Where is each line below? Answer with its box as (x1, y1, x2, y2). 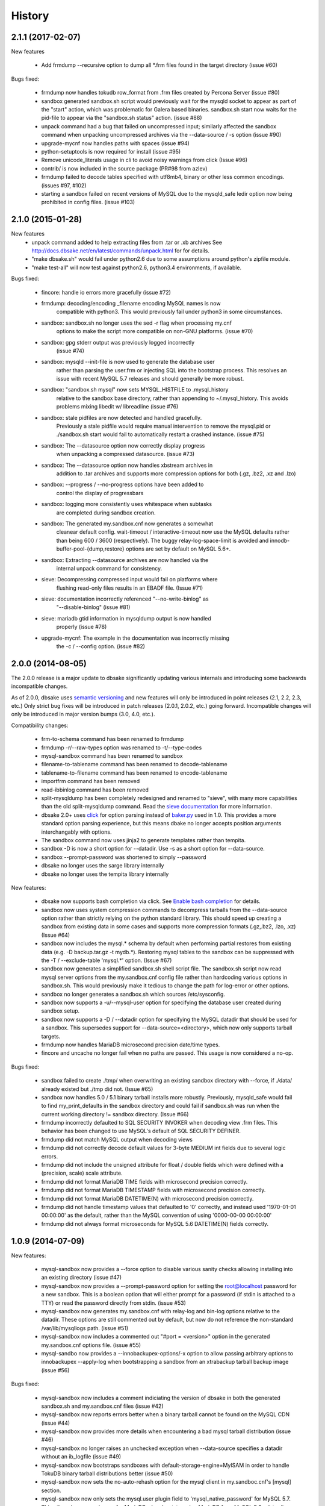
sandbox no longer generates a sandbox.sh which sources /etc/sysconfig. (41, 990, 226, 998)
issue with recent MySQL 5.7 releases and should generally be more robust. (56, 375, 244, 383)
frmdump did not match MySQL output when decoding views (41, 1136, 193, 1143)
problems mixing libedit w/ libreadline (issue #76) (56, 403, 179, 410)
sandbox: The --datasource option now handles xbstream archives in (41, 461, 213, 469)
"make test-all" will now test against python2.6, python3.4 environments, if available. (31, 264, 242, 271)
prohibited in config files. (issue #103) (41, 199, 135, 206)
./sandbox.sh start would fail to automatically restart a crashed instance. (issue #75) (56, 431, 265, 438)
